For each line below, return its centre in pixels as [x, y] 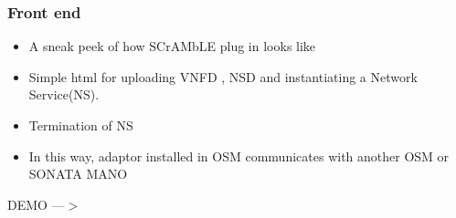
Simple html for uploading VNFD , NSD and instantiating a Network [223, 76]
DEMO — [36, 204]
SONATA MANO [78, 174]
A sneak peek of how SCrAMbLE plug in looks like [172, 46]
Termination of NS [81, 125]
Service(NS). [64, 94]
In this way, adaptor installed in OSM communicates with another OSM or [239, 156]
